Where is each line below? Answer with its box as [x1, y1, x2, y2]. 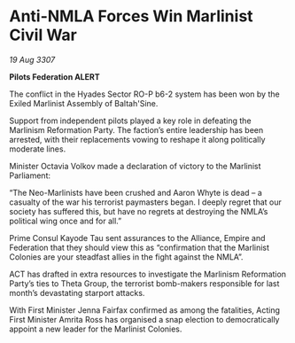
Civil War [9, 25, 77, 45]
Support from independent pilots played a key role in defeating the [9, 115, 252, 126]
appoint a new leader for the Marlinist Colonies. [9, 324, 182, 334]
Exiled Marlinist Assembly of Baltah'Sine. [9, 97, 159, 108]
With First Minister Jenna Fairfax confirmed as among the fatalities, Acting [9, 304, 281, 316]
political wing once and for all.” [9, 215, 122, 226]
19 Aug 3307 [9, 54, 56, 65]
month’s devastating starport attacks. [9, 287, 145, 298]
